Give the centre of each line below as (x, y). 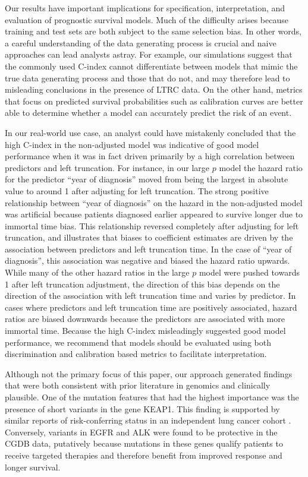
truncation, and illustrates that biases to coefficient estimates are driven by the (149, 237)
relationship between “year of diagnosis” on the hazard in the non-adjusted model (154, 202)
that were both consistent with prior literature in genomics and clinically (138, 385)
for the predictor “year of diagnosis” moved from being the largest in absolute (147, 179)
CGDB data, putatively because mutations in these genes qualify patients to (144, 443)
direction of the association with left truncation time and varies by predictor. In (150, 296)
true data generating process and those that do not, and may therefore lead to (147, 78)
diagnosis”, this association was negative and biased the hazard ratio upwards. (147, 260)
